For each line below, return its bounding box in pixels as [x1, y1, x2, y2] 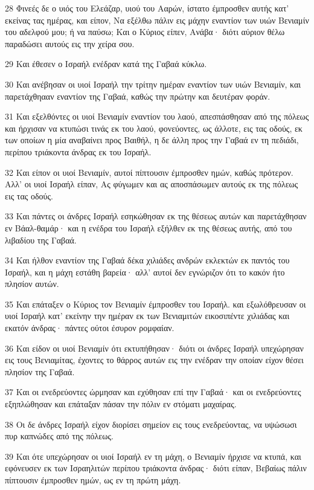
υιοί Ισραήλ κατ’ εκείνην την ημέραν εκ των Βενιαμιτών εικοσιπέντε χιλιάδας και [5, 309, 290, 322]
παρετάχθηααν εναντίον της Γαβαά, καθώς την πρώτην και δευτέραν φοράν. [5, 89, 271, 102]
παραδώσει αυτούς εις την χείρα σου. [5, 37, 135, 50]
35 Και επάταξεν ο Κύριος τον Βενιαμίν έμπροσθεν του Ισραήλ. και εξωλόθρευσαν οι [5, 297, 306, 310]
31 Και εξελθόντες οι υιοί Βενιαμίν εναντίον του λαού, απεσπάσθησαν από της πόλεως [5, 110, 309, 123]
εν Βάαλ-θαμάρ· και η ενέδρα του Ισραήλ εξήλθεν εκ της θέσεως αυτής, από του [5, 221, 292, 234]
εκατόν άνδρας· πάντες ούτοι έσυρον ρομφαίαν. [5, 321, 175, 334]
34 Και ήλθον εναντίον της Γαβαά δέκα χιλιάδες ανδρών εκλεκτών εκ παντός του [5, 254, 290, 266]
